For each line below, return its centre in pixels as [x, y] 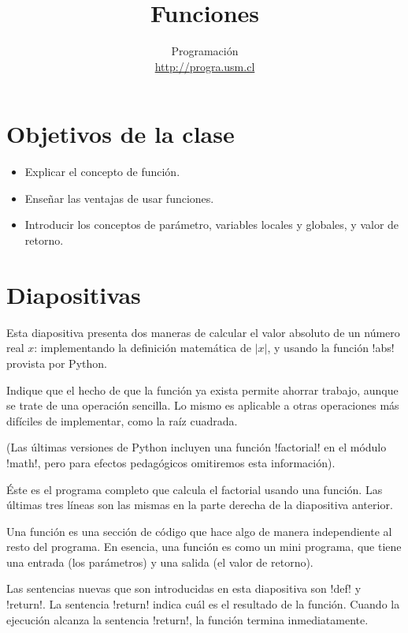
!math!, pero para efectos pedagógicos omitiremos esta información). [171, 462]
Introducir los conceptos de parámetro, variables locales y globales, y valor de [212, 225]
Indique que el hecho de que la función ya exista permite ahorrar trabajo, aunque [202, 390]
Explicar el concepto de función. [102, 172]
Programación [205, 51]
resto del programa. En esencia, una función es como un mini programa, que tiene [204, 547]
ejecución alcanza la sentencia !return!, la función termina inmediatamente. [187, 619]
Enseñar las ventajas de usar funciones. [119, 198]
